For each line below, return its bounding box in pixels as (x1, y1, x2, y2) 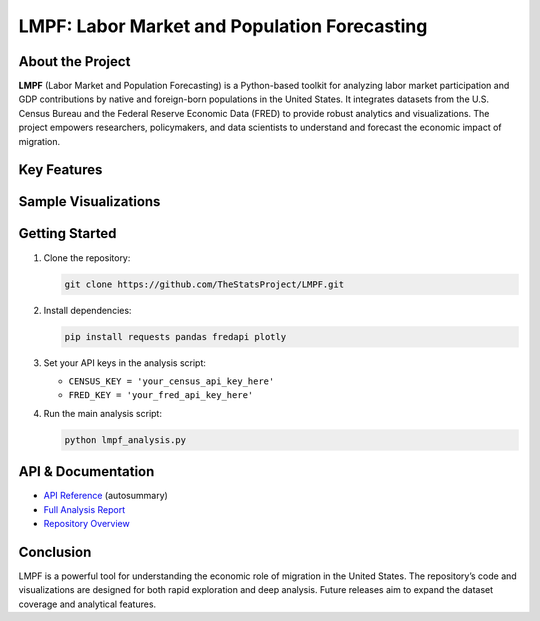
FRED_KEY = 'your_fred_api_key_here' (68, 390, 254, 401)
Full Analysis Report (43, 503, 126, 515)
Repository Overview (43, 517, 130, 529)
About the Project (18, 53, 131, 70)
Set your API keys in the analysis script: (43, 356, 207, 369)
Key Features (18, 161, 103, 179)
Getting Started (18, 225, 117, 242)
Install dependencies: (43, 304, 132, 316)
